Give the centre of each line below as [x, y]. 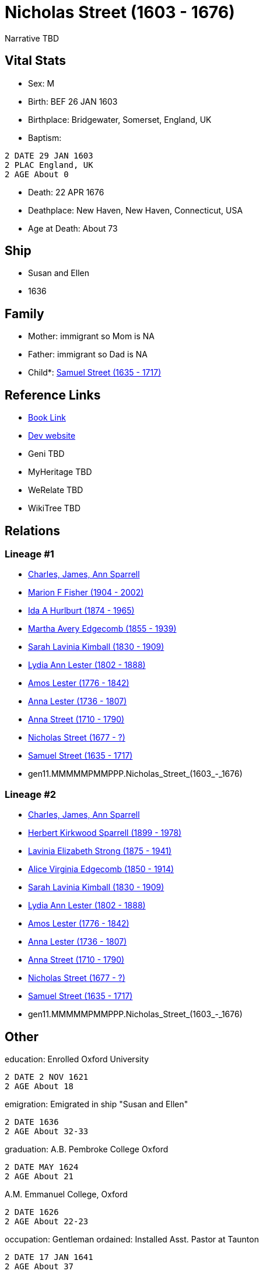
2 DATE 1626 [32, 1212]
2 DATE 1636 [32, 1122]
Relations [33, 531]
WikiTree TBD [55, 508]
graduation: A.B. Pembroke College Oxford [87, 1149]
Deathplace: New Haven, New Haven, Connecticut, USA [136, 210]
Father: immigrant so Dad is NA [88, 354]
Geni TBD [46, 454]
